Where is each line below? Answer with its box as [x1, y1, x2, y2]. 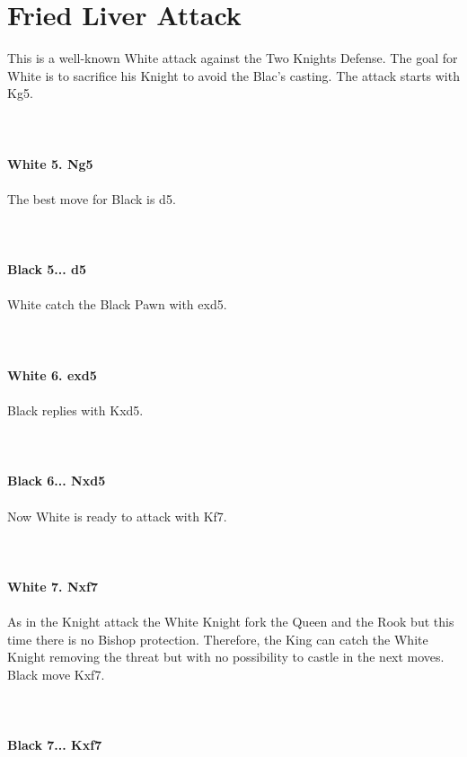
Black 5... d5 [7, 260, 87, 279]
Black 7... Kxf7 [7, 735, 102, 754]
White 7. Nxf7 [7, 576, 98, 595]
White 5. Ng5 [7, 154, 93, 173]
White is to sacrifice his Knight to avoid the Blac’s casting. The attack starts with [7, 66, 460, 85]
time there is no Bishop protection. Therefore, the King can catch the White [7, 629, 428, 648]
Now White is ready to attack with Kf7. [7, 506, 227, 525]
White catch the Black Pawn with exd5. [7, 295, 227, 314]
